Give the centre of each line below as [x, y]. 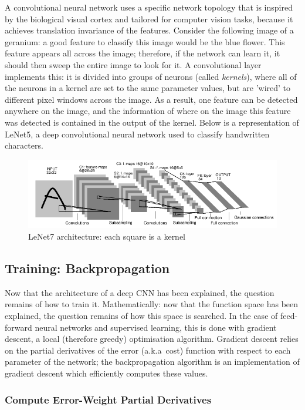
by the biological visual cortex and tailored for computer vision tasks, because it [149, 19]
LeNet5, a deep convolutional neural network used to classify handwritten [137, 134]
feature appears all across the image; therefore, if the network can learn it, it [143, 53]
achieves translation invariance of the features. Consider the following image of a [149, 30]
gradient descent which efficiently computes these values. [106, 373]
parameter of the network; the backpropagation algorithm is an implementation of [152, 362]
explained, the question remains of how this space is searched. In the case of [141, 316]
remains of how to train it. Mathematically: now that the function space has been [152, 304]
